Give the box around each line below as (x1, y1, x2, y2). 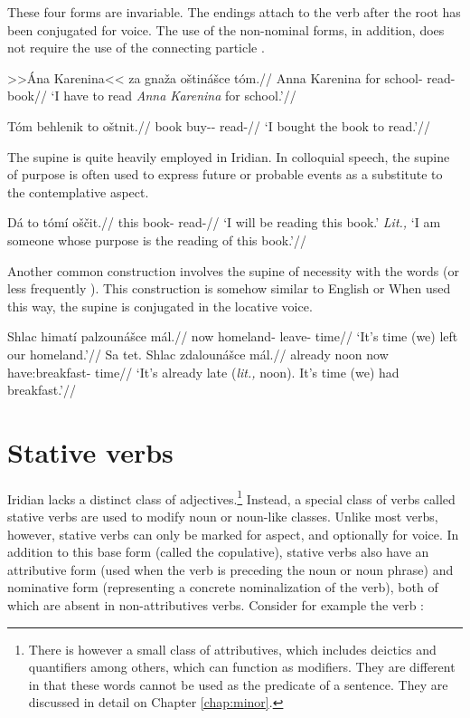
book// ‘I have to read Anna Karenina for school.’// (7, 86, 296, 105)
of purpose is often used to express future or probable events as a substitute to (7, 165, 443, 184)
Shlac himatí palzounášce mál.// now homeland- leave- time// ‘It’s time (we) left (7, 327, 458, 346)
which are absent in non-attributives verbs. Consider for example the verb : (7, 596, 424, 615)
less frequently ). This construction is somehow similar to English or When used (7, 279, 451, 298)
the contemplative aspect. (7, 182, 149, 201)
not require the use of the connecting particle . (7, 38, 265, 57)
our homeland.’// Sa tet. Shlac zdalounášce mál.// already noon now (7, 344, 389, 363)
